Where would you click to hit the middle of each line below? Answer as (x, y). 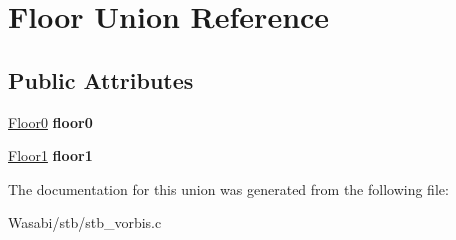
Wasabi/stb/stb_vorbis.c (85, 222)
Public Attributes (101, 79)
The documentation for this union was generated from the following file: (228, 188)
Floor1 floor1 (50, 155)
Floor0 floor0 (50, 121)
